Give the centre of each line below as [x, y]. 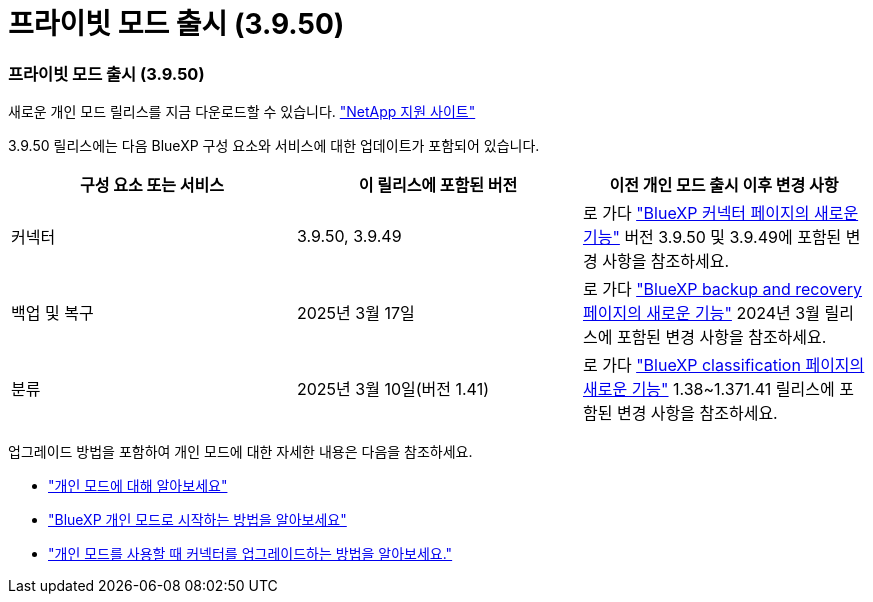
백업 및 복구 [52, 313]
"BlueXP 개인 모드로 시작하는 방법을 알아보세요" [197, 520]
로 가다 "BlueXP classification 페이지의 [723, 365]
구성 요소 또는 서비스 [152, 185]
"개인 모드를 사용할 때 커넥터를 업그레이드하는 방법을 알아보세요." [250, 554]
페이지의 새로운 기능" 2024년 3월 [701, 313]
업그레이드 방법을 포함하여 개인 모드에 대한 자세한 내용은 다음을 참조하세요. [240, 452]
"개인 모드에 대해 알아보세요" [138, 486]
